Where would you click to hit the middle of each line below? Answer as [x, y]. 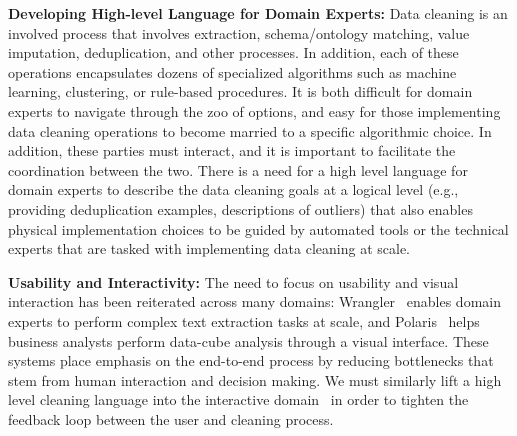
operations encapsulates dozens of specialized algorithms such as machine [232, 71]
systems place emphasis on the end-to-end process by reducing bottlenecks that [251, 360]
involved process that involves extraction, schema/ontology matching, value [239, 32]
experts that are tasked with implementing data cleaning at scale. [209, 248]
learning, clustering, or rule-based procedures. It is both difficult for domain [240, 91]
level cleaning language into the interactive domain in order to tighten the [238, 399]
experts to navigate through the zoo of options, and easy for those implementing [254, 110]
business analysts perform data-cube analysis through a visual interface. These [248, 340]
